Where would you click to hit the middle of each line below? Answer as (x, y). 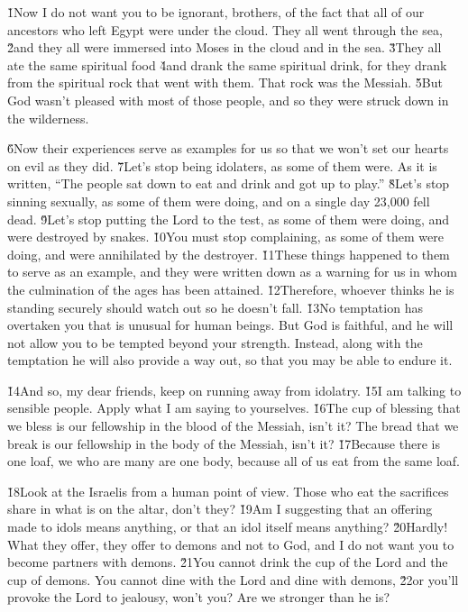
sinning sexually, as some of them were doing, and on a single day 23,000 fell (219, 201)
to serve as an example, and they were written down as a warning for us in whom (233, 272)
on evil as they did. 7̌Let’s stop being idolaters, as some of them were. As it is (222, 165)
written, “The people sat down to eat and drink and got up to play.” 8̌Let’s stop (229, 183)
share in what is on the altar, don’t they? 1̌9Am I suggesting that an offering (220, 509)
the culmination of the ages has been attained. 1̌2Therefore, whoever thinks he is (231, 289)
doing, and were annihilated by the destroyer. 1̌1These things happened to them (229, 254)
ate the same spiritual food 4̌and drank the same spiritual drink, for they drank (227, 64)
